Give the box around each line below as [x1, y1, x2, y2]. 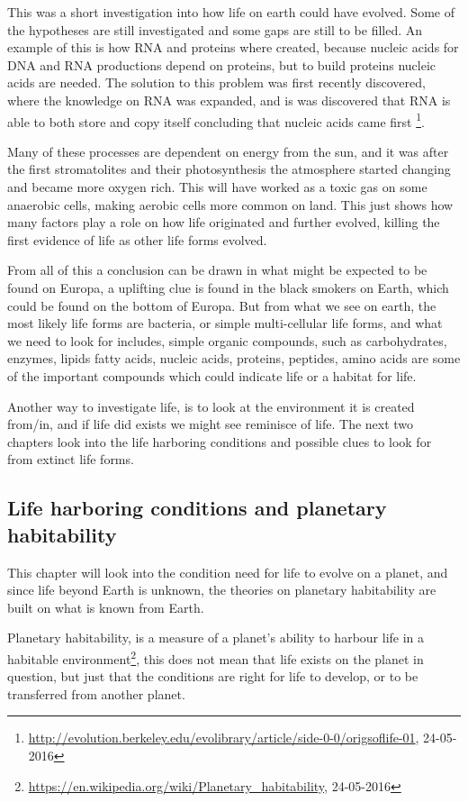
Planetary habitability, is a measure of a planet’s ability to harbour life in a [7, 628, 425, 647]
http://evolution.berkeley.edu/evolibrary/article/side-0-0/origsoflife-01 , [28, 728, 419, 747]
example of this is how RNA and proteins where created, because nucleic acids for [7, 38, 459, 57]
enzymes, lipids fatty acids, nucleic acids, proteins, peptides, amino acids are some [7, 349, 461, 368]
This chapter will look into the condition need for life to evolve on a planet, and [7, 562, 448, 581]
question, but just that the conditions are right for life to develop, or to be [7, 667, 418, 686]
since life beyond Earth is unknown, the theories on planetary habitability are [7, 580, 436, 599]
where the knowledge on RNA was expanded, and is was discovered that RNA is [7, 90, 451, 109]
